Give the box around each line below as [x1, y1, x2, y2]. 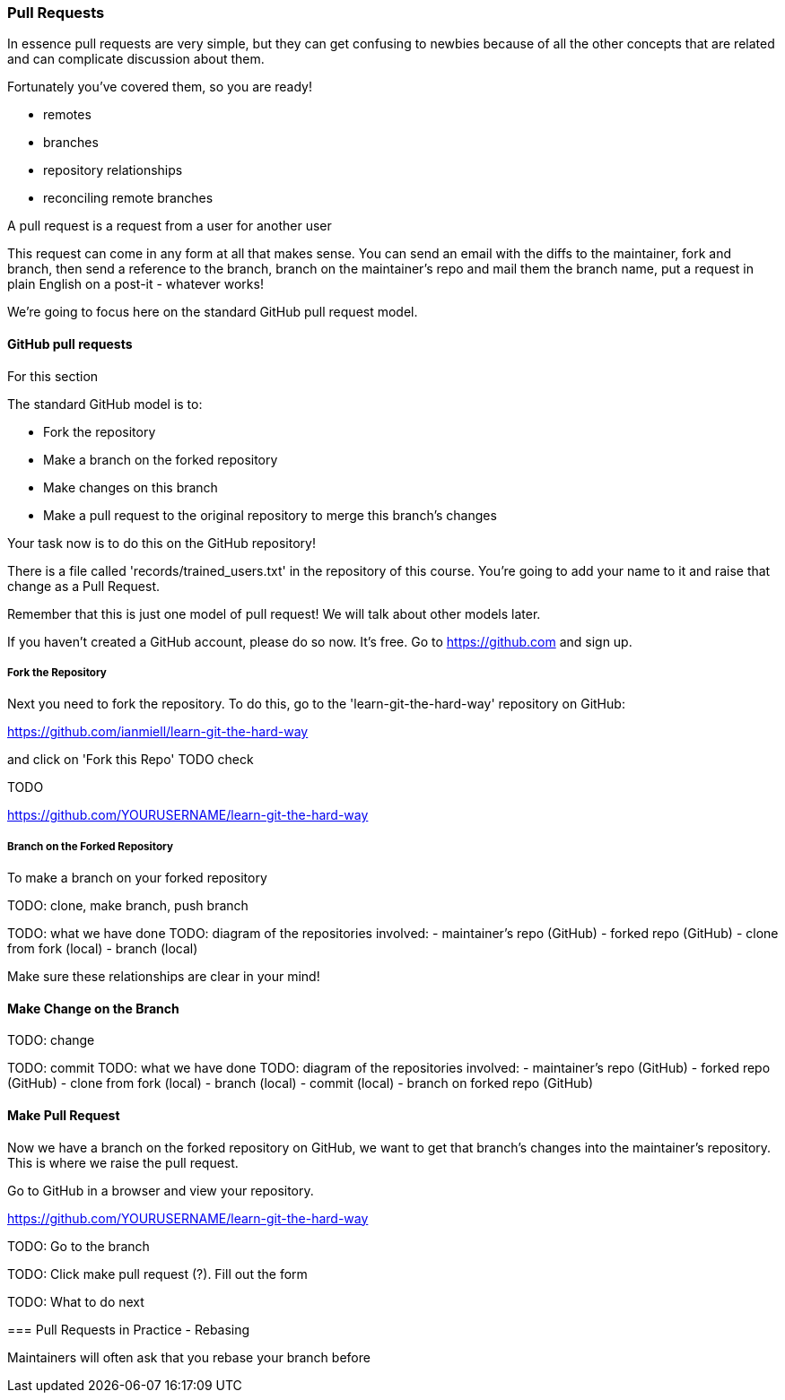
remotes [43, 107, 92, 123]
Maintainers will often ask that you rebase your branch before [7, 1349, 371, 1365]
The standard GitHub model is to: [7, 396, 203, 412]
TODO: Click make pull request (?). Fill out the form [7, 1265, 308, 1282]
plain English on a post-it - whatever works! [7, 276, 264, 292]
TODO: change [7, 1032, 95, 1048]
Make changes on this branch [43, 479, 218, 495]
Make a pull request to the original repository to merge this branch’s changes [43, 507, 497, 523]
